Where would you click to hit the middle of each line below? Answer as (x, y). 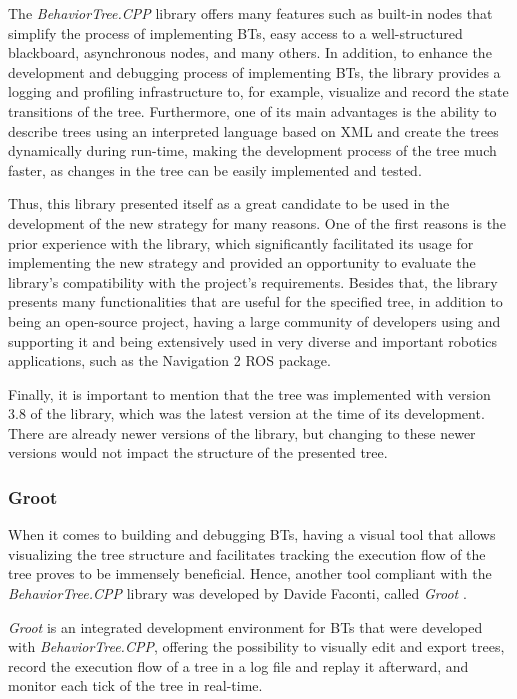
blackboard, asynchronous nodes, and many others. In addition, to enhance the (250, 52)
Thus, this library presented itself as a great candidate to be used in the (229, 203)
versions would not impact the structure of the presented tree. (198, 452)
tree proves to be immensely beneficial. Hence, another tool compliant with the (250, 573)
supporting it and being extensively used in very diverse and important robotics (253, 340)
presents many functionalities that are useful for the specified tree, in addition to (255, 301)
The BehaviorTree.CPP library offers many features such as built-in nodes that (250, 13)
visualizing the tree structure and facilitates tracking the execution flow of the (247, 553)
